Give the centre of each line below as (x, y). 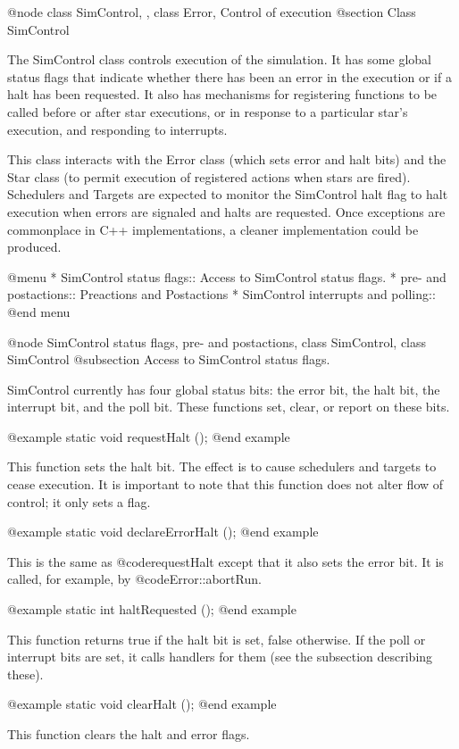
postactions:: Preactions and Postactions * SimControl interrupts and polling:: (221, 294)
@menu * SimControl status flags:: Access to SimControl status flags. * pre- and (227, 276)
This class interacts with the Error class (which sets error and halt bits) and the (227, 159)
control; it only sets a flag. (79, 501)
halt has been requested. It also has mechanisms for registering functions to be (222, 94)
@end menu (39, 311)
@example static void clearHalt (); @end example (142, 704)
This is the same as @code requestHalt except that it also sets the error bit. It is (225, 561)
